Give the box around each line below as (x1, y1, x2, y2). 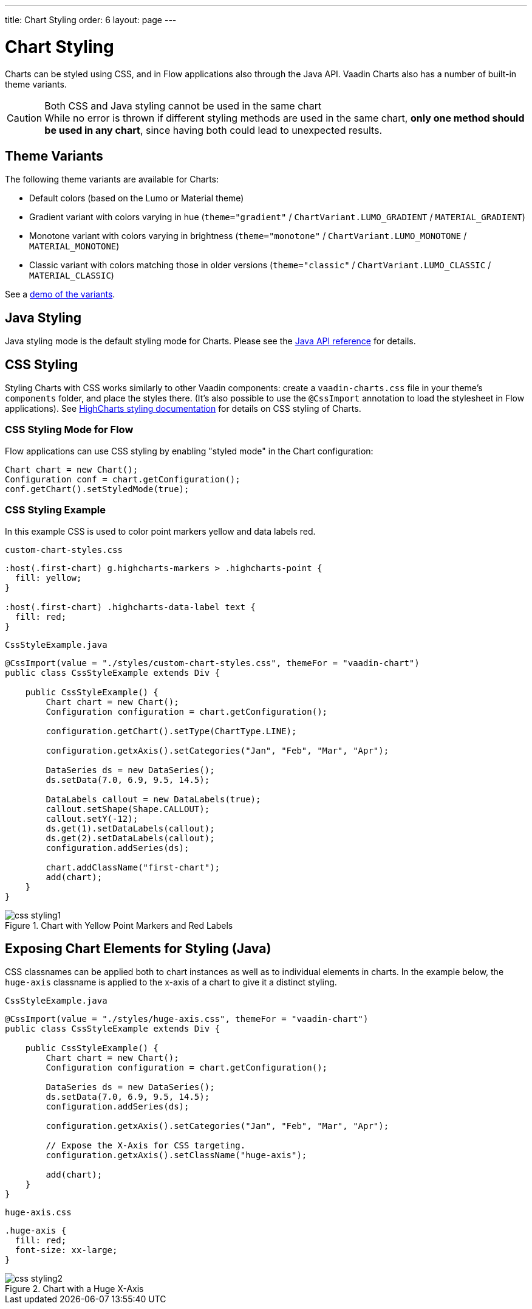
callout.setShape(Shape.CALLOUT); (46, 804, 210, 814)
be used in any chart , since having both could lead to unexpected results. (44, 123, 383, 136)
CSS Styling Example (5, 504, 106, 516)
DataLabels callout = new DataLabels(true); (46, 794, 261, 804)
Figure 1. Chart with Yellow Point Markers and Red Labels (5, 920, 233, 931)
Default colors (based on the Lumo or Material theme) (29, 193, 244, 204)
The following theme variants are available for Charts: (5, 174, 219, 185)
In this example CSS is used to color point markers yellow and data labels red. (5, 526, 316, 536)
